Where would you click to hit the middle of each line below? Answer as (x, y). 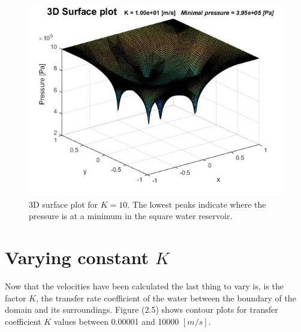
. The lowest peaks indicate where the (197, 204)
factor (16, 297)
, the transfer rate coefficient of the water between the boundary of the (166, 297)
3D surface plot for (64, 204)
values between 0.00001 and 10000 (116, 321)
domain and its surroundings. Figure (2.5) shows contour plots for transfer (142, 309)
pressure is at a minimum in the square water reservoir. (131, 216)
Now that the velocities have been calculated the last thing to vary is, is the (145, 285)
